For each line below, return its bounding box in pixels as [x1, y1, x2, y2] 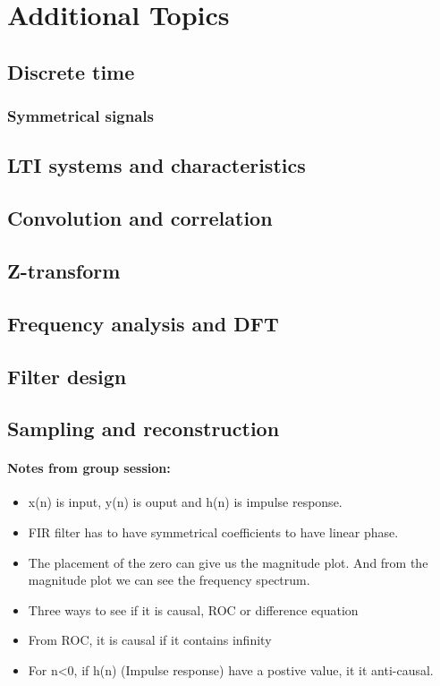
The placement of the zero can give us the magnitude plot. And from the [28, 553, 428, 571]
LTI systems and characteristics [7, 151, 306, 179]
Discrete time [7, 57, 135, 85]
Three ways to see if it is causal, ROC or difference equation [28, 600, 359, 619]
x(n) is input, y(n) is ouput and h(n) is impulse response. [28, 493, 343, 511]
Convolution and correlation [7, 204, 273, 232]
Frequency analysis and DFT [7, 309, 279, 337]
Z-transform [7, 256, 121, 284]
